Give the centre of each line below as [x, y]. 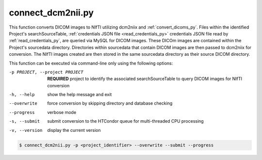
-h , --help [22, 95]
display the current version [74, 130]
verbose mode [62, 112]
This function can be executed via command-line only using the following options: [91, 63]
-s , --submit [25, 121]
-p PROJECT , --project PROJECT [46, 72]
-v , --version [26, 130]
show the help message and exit [80, 95]
